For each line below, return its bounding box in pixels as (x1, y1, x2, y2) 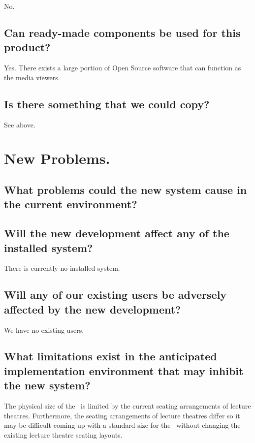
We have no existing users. (4, 324, 84, 335)
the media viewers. (4, 72, 60, 82)
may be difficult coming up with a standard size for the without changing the (4, 420, 241, 430)
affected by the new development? (4, 301, 181, 316)
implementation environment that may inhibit (4, 363, 244, 378)
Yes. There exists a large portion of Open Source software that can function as (4, 63, 241, 73)
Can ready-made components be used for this (4, 25, 241, 40)
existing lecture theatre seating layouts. (4, 429, 123, 440)
